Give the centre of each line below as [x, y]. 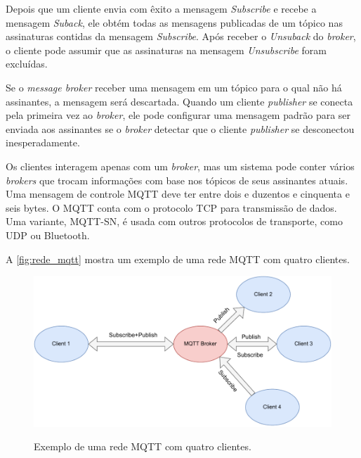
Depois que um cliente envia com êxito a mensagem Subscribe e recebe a [161, 8]
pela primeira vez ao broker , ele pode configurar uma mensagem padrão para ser [178, 115]
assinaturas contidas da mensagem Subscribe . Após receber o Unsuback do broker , [181, 36]
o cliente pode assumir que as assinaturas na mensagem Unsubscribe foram [166, 50]
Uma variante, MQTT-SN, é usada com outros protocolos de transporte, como [174, 221]
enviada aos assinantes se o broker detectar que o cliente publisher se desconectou [180, 128]
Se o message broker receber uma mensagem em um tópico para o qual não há [174, 87]
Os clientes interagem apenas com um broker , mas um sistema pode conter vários [180, 166]
